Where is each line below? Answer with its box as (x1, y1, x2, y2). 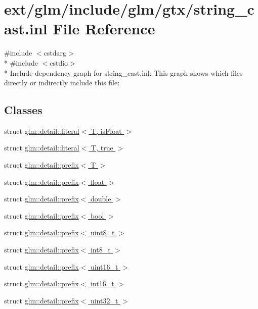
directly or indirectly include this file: (4, 77, 120, 88)
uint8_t (90, 227, 115, 238)
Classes (4, 102, 42, 118)
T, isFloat (91, 125, 122, 136)
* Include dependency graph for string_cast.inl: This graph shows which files (4, 67, 243, 78)
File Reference (53, 18, 155, 39)
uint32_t (90, 295, 118, 305)
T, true (91, 142, 113, 153)
